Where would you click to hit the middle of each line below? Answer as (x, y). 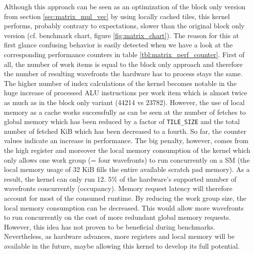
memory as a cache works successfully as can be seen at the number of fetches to (125, 112)
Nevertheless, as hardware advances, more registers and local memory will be (119, 236)
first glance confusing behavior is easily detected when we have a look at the (118, 45)
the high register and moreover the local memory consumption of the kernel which (127, 150)
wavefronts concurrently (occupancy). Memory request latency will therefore (118, 188)
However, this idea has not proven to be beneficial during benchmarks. (110, 226)
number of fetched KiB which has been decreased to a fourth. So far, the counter (125, 131)
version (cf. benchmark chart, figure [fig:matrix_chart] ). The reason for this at (122, 35)
